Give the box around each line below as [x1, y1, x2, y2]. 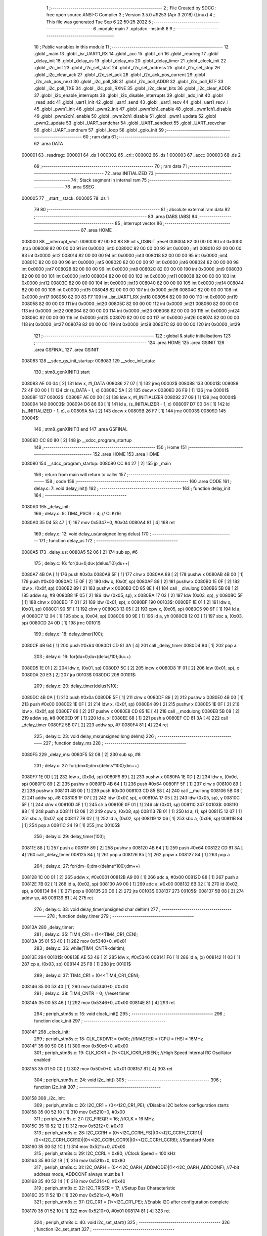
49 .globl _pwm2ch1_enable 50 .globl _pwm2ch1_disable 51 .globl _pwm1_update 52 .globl [34, 113, 217, 119]
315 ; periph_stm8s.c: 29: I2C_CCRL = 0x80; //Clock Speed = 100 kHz [34, 1150, 176, 1156]
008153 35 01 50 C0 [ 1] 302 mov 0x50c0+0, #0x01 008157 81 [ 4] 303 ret [21, 1066, 173, 1071]
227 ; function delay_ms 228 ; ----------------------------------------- [43, 740, 186, 746]
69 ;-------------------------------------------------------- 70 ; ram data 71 [34, 163, 187, 169]
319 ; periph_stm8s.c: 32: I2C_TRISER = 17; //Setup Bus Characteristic [34, 1185, 176, 1191]
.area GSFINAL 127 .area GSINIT [34, 347, 99, 353]
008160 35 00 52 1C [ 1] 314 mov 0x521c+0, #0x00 [21, 1144, 126, 1149]
